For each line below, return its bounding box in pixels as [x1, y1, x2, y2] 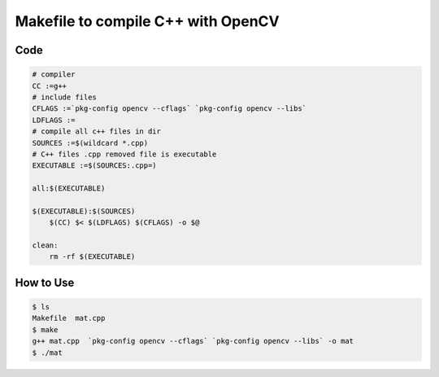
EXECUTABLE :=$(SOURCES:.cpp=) [32, 161, 158, 170]
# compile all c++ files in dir [32, 127, 162, 136]
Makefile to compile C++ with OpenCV [15, 12, 280, 30]
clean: [32, 241, 59, 250]
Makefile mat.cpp [32, 313, 106, 323]
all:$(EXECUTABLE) [32, 184, 106, 193]
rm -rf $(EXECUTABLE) [49, 252, 136, 261]
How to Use [15, 275, 75, 289]
